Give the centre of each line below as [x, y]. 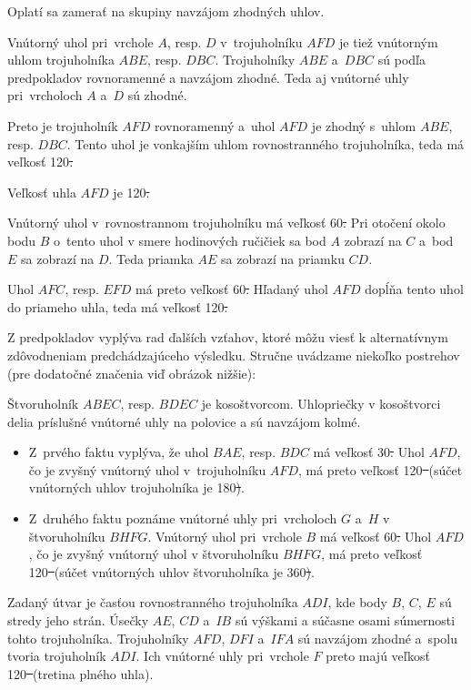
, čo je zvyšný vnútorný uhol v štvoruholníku [154, 554]
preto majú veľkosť [378, 656]
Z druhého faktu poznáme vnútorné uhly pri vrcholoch [183, 518]
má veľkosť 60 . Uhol [376, 536]
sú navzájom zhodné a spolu [377, 638]
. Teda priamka [151, 258]
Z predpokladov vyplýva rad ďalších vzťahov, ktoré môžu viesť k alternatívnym [228, 337]
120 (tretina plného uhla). [80, 673]
